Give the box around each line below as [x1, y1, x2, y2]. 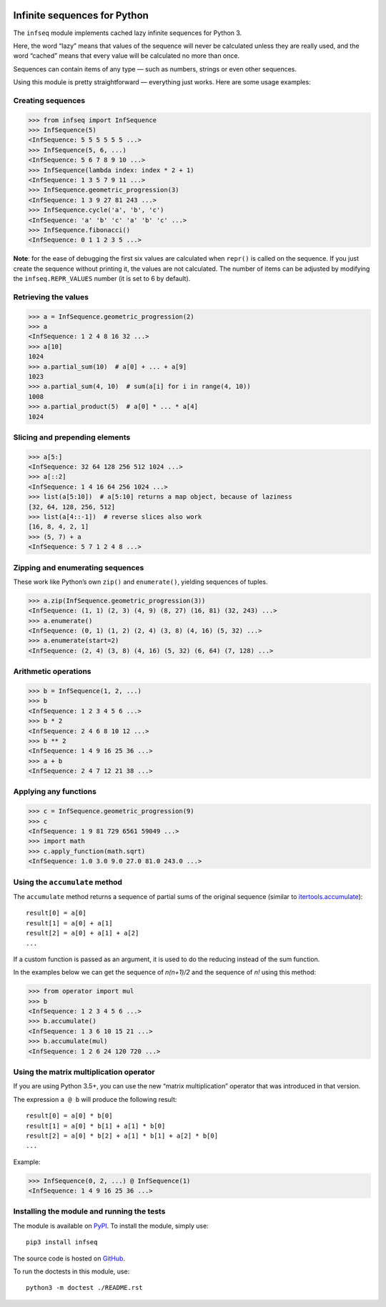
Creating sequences [13, 95, 86, 105]
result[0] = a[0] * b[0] [26, 1112, 113, 1120]
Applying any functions [13, 787, 96, 797]
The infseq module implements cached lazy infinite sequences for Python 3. [13, 29, 242, 37]
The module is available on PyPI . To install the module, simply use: [13, 1221, 209, 1230]
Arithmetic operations [13, 667, 92, 677]
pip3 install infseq [26, 1238, 98, 1246]
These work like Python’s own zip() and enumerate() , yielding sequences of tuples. [13, 577, 268, 586]
